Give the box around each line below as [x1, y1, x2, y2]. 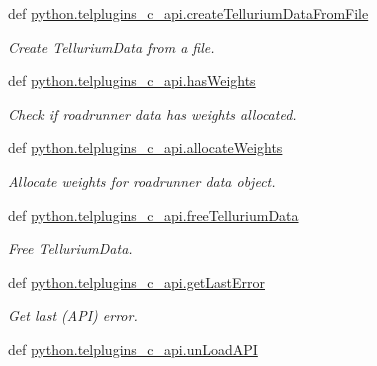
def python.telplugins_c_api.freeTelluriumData [8, 204, 299, 225]
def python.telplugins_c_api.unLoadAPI [8, 338, 258, 359]
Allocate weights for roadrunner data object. [8, 170, 276, 191]
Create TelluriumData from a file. [8, 36, 215, 57]
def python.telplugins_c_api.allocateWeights [8, 137, 283, 158]
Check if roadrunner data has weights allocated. [8, 103, 297, 124]
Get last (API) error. [8, 305, 138, 326]
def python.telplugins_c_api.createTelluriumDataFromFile [8, 3, 369, 23]
